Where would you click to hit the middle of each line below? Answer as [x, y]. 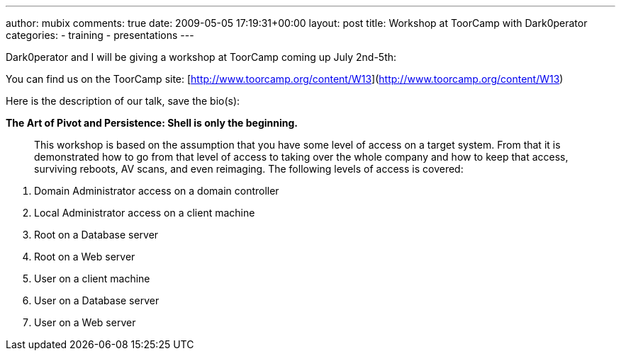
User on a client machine [92, 279]
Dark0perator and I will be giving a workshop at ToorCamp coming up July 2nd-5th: [201, 57]
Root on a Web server [85, 257]
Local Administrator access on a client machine [145, 213]
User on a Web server [85, 322]
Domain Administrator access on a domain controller [157, 191]
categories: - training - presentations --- [100, 35]
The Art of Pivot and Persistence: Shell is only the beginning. [152, 123]
